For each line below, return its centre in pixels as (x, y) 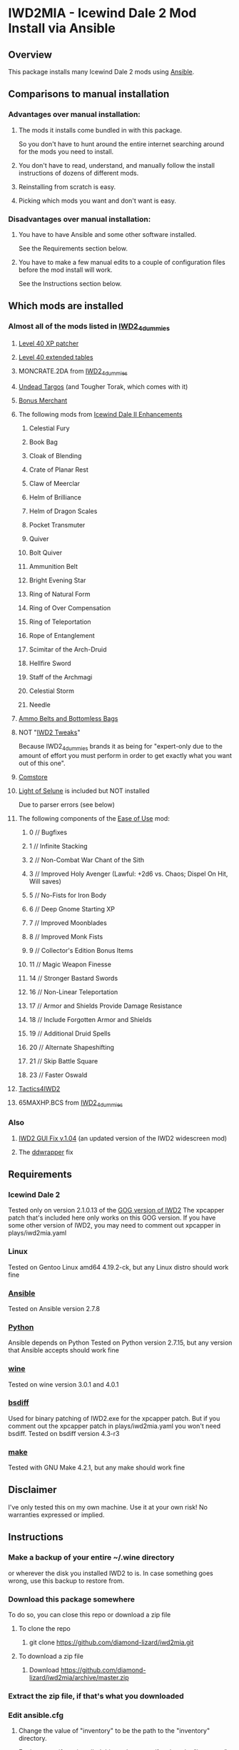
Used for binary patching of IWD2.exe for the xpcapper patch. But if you (114, 1418)
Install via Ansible (62, 28)
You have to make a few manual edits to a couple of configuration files (122, 262)
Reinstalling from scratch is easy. (67, 186)
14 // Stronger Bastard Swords (73, 978)
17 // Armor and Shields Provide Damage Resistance (106, 1006)
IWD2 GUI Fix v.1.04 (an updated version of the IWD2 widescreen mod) (123, 1138)
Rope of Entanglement (62, 635)
